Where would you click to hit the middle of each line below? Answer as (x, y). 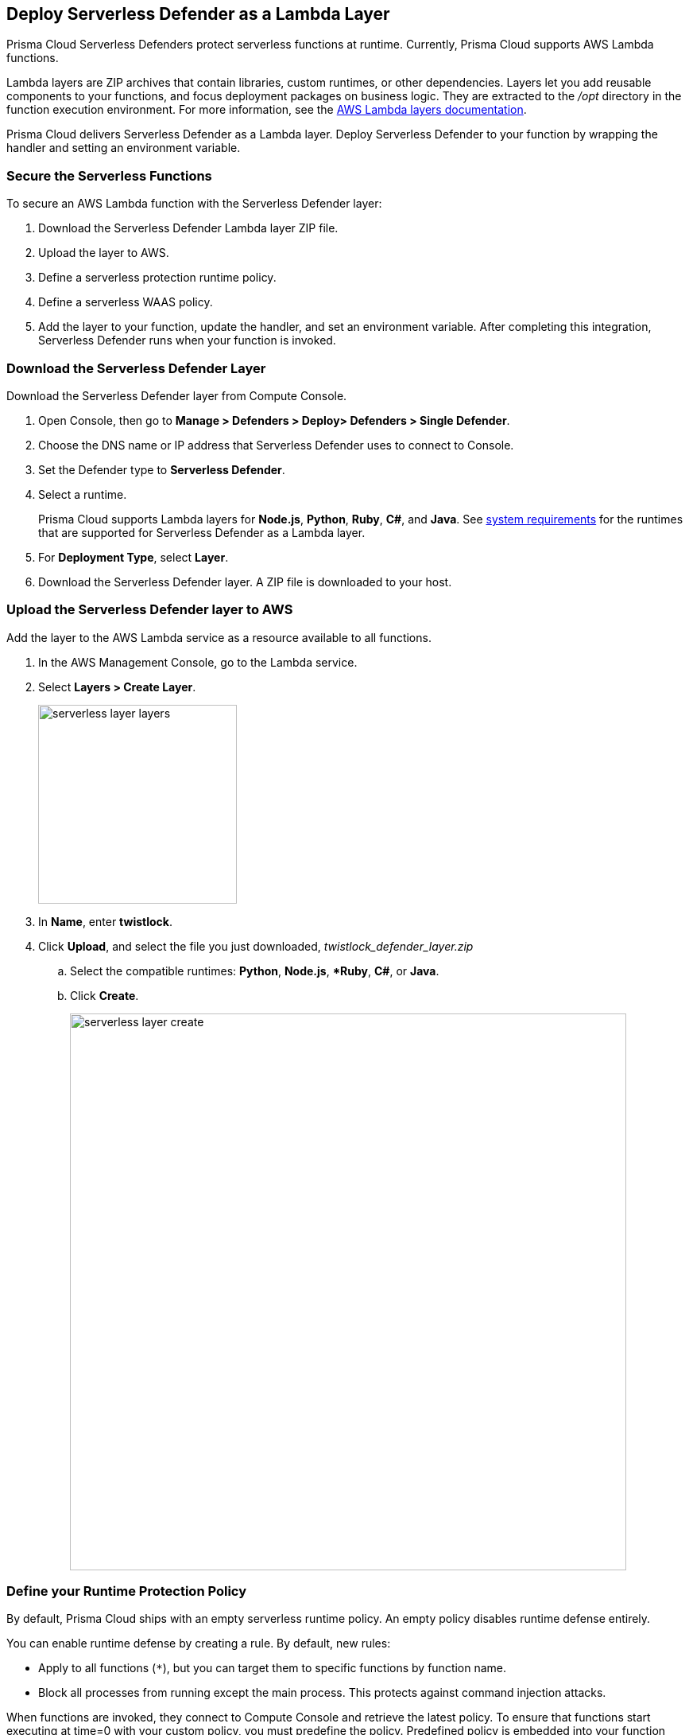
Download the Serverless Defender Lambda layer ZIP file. (188, 228)
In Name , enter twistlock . (105, 921)
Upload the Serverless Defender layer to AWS (150, 610)
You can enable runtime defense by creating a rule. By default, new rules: (199, 1644)
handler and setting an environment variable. (124, 148)
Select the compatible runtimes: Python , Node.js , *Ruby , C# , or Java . (255, 971)
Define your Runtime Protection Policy (126, 1591)
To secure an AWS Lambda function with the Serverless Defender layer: (194, 204)
